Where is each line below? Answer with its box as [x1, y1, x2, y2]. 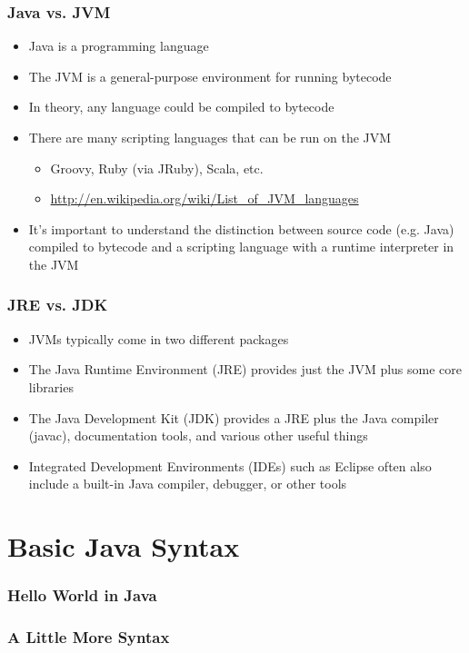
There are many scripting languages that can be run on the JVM [28, 128, 392, 146]
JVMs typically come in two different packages [28, 329, 289, 348]
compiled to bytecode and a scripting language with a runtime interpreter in [28, 237, 454, 256]
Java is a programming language [28, 36, 209, 55]
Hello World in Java [7, 584, 157, 607]
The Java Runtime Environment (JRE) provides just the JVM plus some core [28, 360, 463, 379]
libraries [28, 377, 74, 396]
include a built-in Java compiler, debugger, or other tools [28, 474, 347, 493]
